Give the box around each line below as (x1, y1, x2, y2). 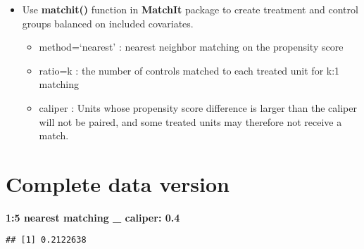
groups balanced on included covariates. (22, 15, 194, 30)
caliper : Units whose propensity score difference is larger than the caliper (39, 100, 357, 115)
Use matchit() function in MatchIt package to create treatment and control (22, 2, 358, 16)
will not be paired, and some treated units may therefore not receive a (39, 114, 342, 129)
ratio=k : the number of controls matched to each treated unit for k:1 (39, 63, 340, 77)
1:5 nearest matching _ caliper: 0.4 (6, 210, 180, 224)
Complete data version (6, 169, 230, 198)
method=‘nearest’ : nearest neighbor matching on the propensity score (39, 39, 344, 54)
